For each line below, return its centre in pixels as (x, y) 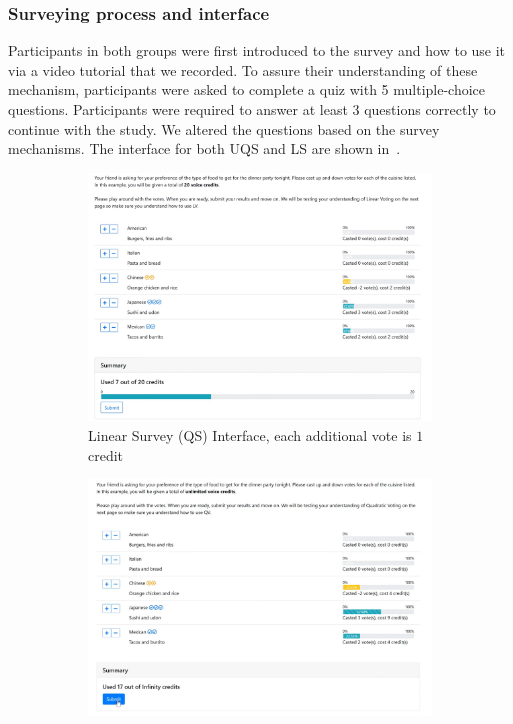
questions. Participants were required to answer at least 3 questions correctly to (252, 109)
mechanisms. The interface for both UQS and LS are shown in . (204, 148)
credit (106, 454)
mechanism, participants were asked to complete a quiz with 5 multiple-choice (247, 89)
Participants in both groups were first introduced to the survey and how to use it (257, 50)
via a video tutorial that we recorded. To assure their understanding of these (243, 69)
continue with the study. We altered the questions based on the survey (224, 128)
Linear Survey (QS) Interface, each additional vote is (250, 434)
